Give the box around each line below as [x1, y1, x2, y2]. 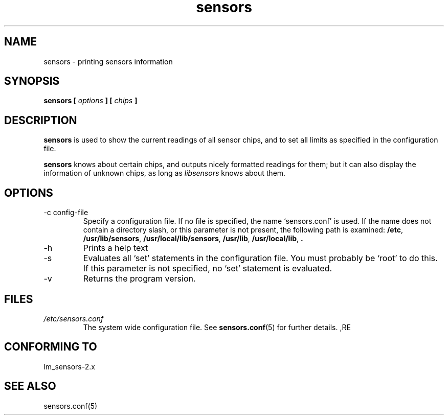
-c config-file [43, 208, 88, 217]
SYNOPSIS [4, 75, 60, 88]
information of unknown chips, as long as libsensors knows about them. [43, 169, 286, 178]
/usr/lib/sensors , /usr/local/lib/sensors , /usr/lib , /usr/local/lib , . [83, 234, 303, 243]
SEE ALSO [4, 380, 56, 393]
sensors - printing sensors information [43, 57, 173, 66]
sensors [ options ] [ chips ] [43, 96, 138, 105]
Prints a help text [83, 243, 148, 253]
